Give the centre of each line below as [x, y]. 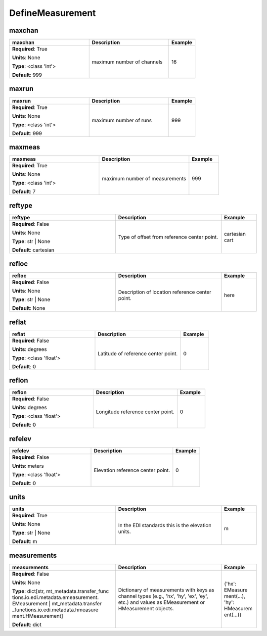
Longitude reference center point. [135, 412]
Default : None [29, 308]
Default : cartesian [33, 250]
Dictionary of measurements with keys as [166, 590]
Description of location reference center [165, 292]
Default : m [24, 541]
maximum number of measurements [144, 179]
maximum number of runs [122, 120]
